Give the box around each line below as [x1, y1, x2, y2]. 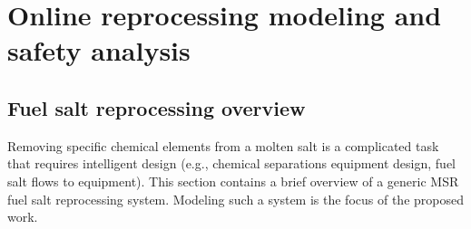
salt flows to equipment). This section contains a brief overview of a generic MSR [7, 171, 459, 190]
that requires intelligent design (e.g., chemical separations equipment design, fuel [7, 154, 456, 173]
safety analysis [7, 32, 191, 69]
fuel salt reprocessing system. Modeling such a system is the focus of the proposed [7, 189, 464, 208]
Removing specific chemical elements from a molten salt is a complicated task [7, 136, 439, 155]
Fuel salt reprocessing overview [7, 93, 306, 121]
